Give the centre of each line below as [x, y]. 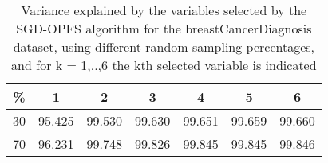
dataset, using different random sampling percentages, [164, 47]
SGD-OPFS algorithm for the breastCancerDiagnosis [164, 28]
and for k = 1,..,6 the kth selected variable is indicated [164, 65]
